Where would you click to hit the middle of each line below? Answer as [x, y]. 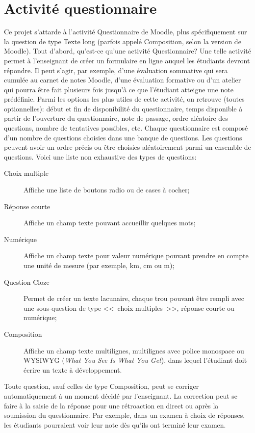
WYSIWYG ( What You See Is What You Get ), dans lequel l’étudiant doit [135, 360]
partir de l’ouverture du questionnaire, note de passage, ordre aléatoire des [116, 118]
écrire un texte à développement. [73, 369]
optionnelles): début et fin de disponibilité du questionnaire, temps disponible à [123, 108]
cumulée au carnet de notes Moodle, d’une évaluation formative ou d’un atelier [123, 80]
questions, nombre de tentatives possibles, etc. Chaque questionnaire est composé [126, 128]
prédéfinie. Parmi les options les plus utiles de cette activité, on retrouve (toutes [124, 99]
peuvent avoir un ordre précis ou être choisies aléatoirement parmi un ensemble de [127, 147]
